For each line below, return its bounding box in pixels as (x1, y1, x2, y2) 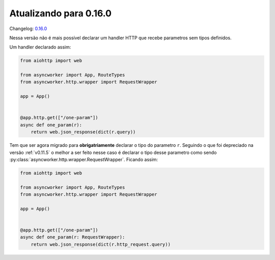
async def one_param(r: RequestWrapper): (20, 235, 125, 240)
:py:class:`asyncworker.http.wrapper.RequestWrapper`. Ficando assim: (9, 156, 158, 163)
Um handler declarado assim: (9, 44, 71, 50)
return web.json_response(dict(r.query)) (31, 129, 136, 135)
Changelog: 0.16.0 (9, 25, 47, 32)
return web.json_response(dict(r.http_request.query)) (31, 241, 171, 247)
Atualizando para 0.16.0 (9, 8, 112, 19)
